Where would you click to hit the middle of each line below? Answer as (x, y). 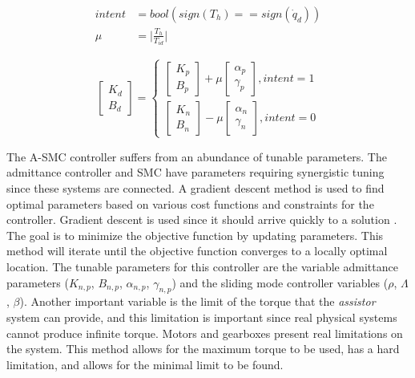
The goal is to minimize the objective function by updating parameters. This (195, 235)
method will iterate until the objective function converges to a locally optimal (197, 251)
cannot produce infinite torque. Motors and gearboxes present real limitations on (205, 333)
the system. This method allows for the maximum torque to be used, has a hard (203, 349)
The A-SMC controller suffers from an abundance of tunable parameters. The (197, 156)
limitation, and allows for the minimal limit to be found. (145, 364)
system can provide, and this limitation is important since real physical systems (202, 317)
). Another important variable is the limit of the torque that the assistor (197, 301)
